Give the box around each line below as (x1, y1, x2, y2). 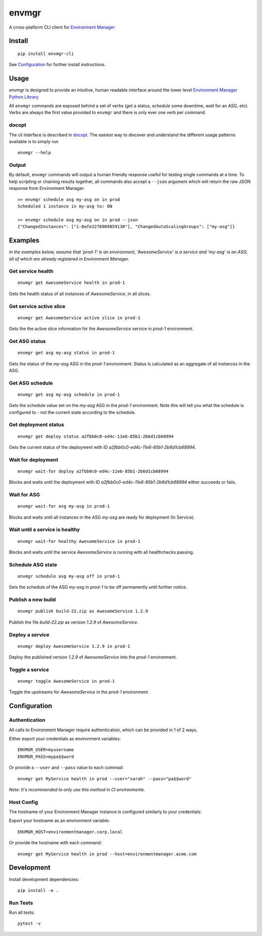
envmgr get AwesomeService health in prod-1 (17, 280, 126, 286)
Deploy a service (9, 631, 49, 638)
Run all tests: (9, 910, 35, 916)
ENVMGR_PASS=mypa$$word (17, 754, 74, 759)
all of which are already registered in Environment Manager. (9, 256, 130, 262)
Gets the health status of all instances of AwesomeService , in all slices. (9, 291, 151, 296)
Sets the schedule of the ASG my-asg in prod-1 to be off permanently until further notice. (9, 584, 187, 590)
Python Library (9, 94, 39, 99)
